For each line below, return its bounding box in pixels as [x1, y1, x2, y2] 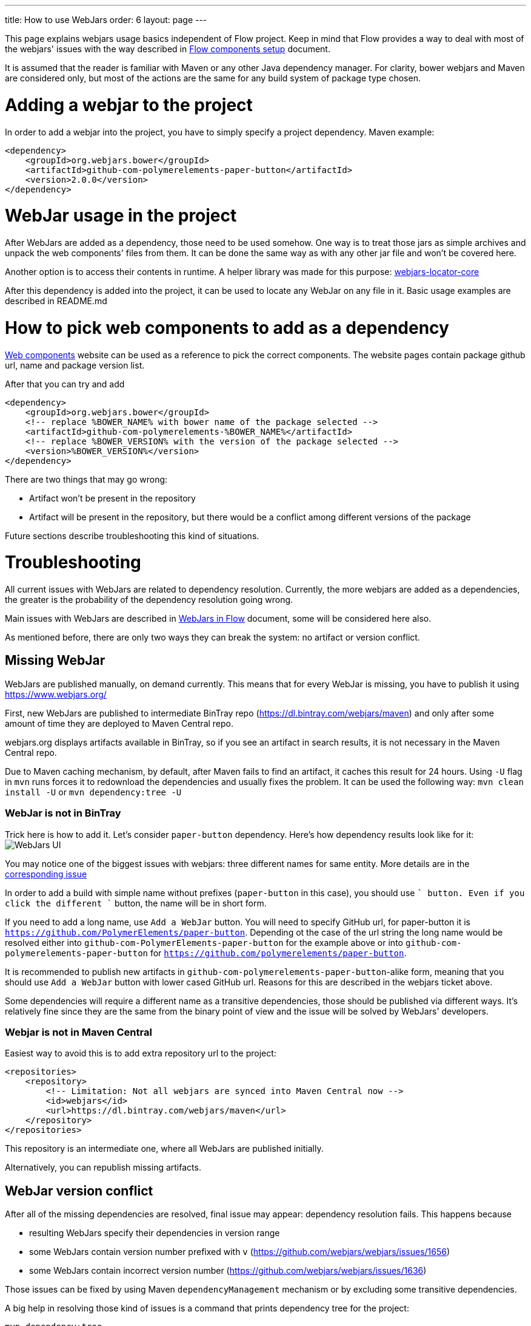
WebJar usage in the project [5, 205, 237, 226]
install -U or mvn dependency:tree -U [5, 786, 182, 797]
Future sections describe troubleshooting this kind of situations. [5, 530, 259, 541]
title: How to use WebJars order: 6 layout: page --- [5, 15, 207, 25]
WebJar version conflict [5, 1183, 153, 1198]
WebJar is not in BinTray [5, 807, 121, 820]
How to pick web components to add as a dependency [5, 317, 449, 338]
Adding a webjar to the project [5, 94, 253, 115]
